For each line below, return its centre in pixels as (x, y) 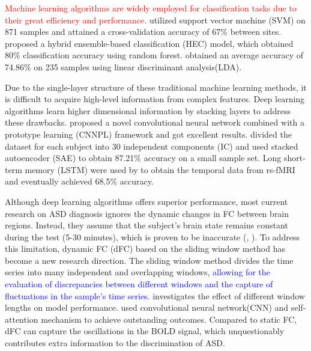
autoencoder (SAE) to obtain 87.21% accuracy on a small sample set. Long (143, 158)
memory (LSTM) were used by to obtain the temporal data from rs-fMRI (160, 169)
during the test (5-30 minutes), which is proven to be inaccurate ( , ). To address (152, 237)
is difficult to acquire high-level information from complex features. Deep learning (155, 99)
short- (295, 158)
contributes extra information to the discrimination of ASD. (115, 343)
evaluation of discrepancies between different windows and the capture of (139, 284)
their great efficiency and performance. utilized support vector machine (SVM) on (155, 20)
